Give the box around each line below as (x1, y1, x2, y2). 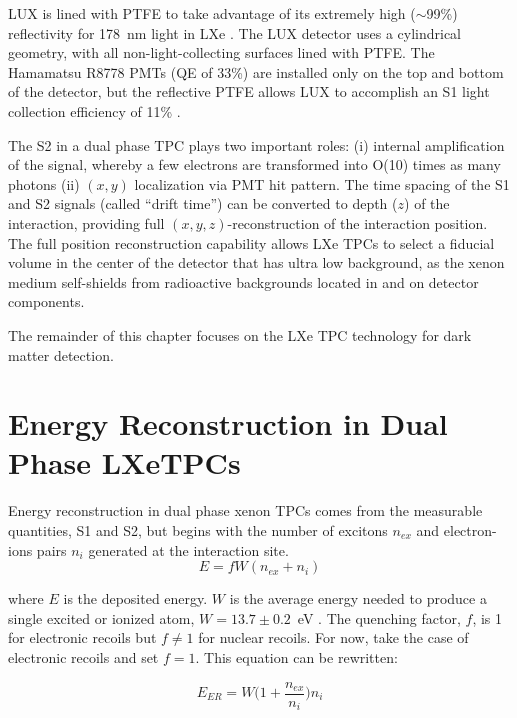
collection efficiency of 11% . (8, 100, 181, 121)
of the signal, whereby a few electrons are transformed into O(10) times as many (8, 154, 501, 175)
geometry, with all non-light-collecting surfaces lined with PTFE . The (8, 42, 435, 63)
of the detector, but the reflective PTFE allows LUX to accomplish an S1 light (8, 81, 490, 102)
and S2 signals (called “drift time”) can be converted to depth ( (8, 193, 398, 214)
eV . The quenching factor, (297, 607, 461, 628)
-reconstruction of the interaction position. (227, 212, 488, 233)
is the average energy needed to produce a (229, 588, 487, 609)
